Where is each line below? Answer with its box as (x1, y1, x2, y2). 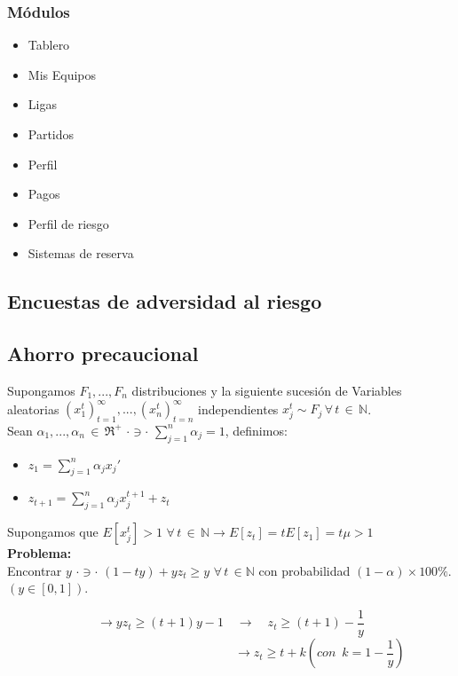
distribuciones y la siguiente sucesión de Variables (131, 381, 402, 399)
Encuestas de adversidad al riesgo (7, 287, 322, 315)
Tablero (28, 35, 70, 54)
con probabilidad (258, 561, 351, 579)
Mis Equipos (28, 65, 96, 83)
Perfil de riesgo (28, 214, 109, 232)
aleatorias (7, 399, 59, 418)
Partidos (28, 125, 75, 143)
